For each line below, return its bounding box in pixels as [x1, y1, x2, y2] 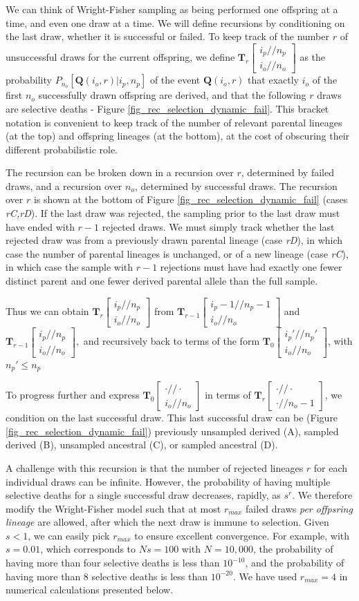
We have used [239, 569, 297, 583]
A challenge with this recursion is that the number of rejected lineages [6, 460, 304, 475]
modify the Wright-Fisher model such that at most [6, 501, 221, 515]
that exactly [248, 73, 300, 87]
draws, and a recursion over [6, 178, 122, 193]
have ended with [6, 219, 75, 233]
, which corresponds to [40, 542, 136, 556]
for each [313, 460, 348, 475]
